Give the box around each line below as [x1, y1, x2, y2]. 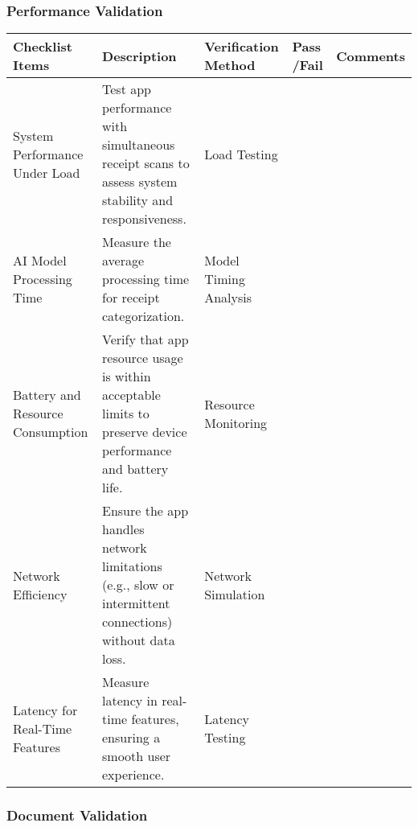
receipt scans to [102, 154, 190, 173]
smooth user [102, 747, 171, 766]
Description [102, 46, 177, 65]
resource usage [102, 348, 183, 368]
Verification [204, 37, 279, 56]
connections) [102, 612, 173, 632]
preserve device [102, 422, 187, 442]
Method [204, 56, 256, 75]
